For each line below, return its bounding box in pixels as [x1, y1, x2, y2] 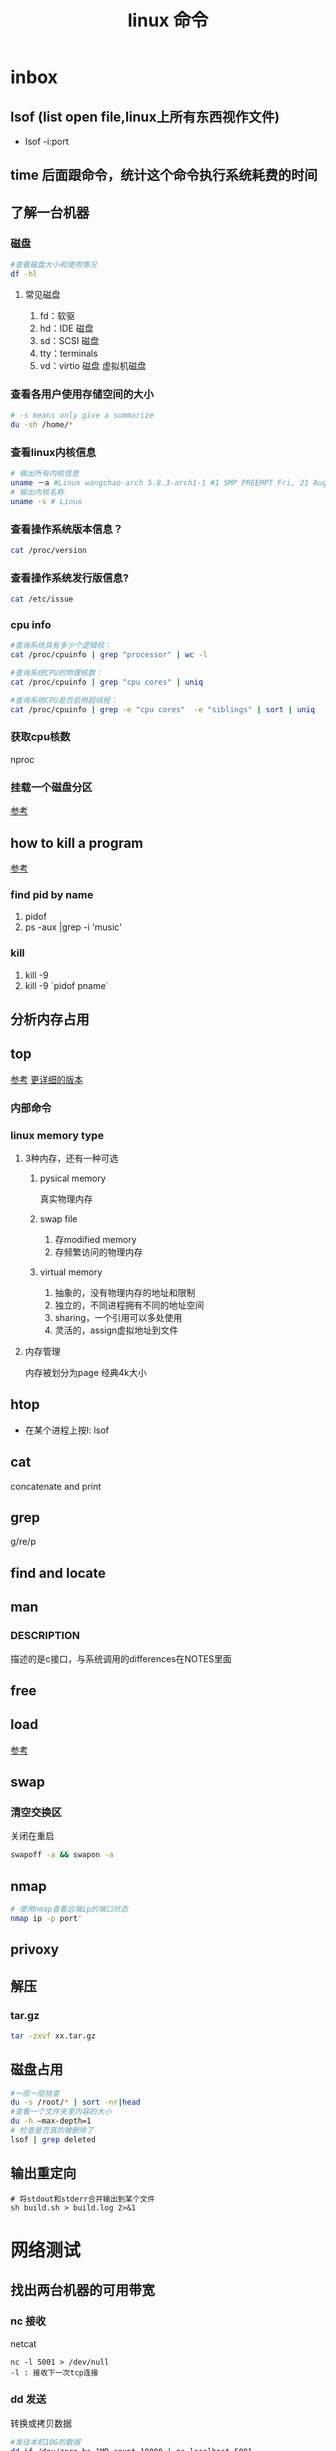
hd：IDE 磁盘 [39, 322, 94, 334]
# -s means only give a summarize [10, 411, 155, 421]
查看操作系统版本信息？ [10, 522, 123, 536]
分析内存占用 [10, 1011, 90, 1028]
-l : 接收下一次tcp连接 [10, 2367, 99, 2378]
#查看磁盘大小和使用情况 [10, 260, 97, 270]
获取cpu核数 [10, 730, 71, 744]
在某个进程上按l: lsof [24, 1424, 110, 1436]
